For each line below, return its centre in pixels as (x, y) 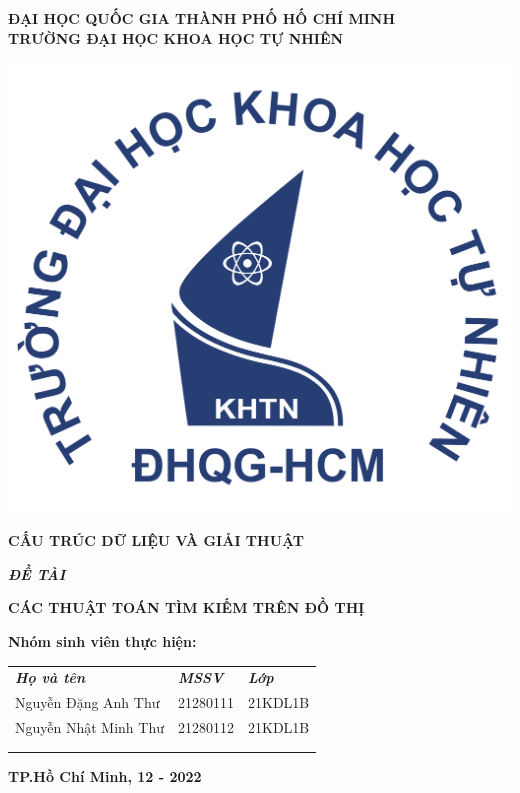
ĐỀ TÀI (37, 573)
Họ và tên (50, 677)
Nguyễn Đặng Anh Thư (87, 702)
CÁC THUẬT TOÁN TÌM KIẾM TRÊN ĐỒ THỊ (186, 607)
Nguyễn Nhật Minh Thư (89, 726)
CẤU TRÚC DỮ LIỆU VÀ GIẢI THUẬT (156, 540)
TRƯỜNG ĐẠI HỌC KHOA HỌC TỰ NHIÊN (176, 37)
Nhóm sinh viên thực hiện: (102, 640)
